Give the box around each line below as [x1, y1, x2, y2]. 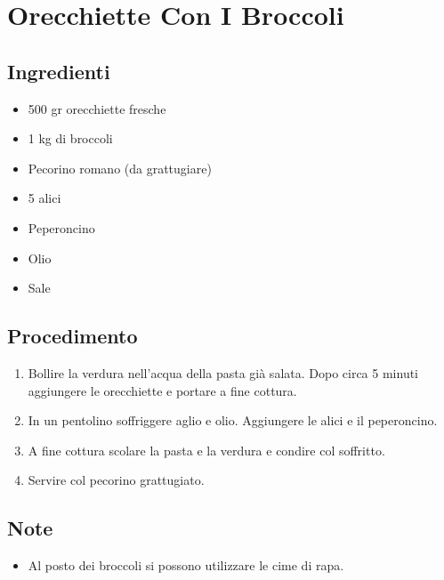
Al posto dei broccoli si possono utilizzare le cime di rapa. [28, 556, 344, 575]
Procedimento [7, 322, 138, 350]
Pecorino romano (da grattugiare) [28, 158, 212, 177]
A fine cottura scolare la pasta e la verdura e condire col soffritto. [28, 440, 385, 459]
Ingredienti [7, 57, 110, 85]
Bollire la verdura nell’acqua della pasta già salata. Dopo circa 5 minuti [28, 363, 419, 382]
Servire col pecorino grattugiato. [28, 471, 205, 489]
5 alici [28, 189, 61, 207]
